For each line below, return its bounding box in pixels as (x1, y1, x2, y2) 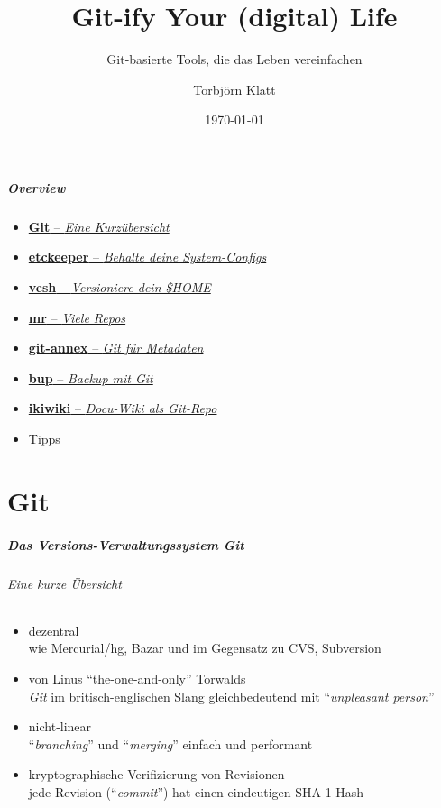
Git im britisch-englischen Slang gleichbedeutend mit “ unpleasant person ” (28, 686, 435, 705)
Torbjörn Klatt (193, 79, 276, 98)
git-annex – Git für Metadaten (28, 338, 204, 357)
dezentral (28, 620, 79, 639)
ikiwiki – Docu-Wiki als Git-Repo (28, 399, 217, 418)
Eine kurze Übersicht (7, 574, 122, 592)
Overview (7, 178, 66, 197)
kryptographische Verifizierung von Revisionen (28, 765, 285, 784)
